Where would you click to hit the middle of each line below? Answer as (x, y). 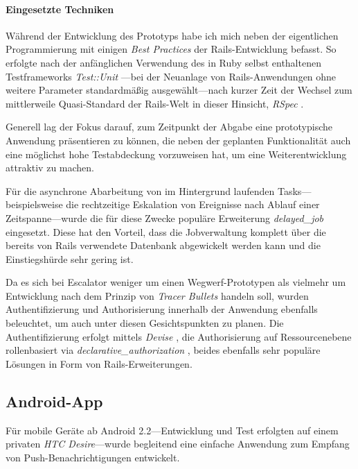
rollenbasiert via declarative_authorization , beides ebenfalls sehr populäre (163, 350)
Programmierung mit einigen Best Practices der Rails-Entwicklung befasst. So (171, 49)
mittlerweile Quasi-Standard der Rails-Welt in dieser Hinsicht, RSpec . (155, 103)
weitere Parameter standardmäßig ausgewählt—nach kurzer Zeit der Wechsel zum (179, 90)
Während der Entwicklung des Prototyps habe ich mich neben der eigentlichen (172, 35)
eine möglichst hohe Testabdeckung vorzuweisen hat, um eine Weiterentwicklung (176, 154)
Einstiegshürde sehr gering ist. (70, 258)
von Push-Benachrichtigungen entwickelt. (93, 457)
